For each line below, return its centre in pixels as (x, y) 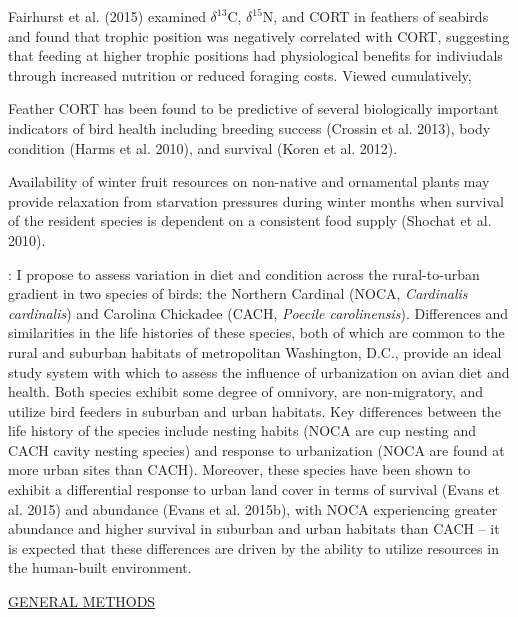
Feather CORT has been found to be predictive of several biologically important (253, 108)
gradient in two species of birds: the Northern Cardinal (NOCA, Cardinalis (238, 293)
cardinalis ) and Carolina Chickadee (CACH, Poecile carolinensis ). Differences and (258, 312)
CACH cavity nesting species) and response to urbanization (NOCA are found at (256, 449)
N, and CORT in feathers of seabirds (375, 16)
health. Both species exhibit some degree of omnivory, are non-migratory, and (246, 391)
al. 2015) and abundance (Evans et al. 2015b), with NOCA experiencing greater (253, 508)
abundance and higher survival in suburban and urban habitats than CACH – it (254, 528)
